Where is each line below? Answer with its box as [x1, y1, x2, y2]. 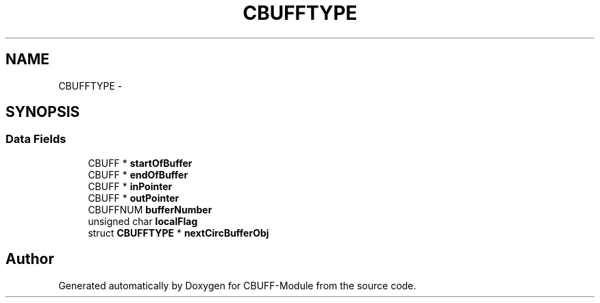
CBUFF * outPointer [88, 192, 179, 204]
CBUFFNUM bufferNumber [88, 203, 212, 215]
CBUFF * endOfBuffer [88, 168, 188, 181]
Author [5, 250, 54, 268]
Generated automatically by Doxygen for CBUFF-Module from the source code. [58, 279, 416, 291]
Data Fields [5, 132, 66, 146]
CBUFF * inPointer [88, 180, 173, 192]
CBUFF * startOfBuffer [88, 157, 192, 169]
